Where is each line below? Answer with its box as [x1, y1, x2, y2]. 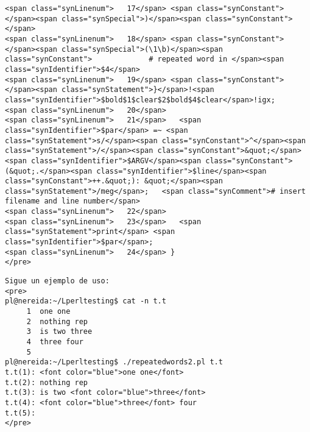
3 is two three [26, 327, 93, 336]
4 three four [26, 338, 83, 346]
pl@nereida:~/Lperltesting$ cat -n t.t [5, 297, 166, 306]
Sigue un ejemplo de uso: [5, 277, 110, 286]
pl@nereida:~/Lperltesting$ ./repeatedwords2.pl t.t [5, 358, 223, 367]
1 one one [26, 307, 71, 316]
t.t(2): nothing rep [5, 378, 88, 387]
